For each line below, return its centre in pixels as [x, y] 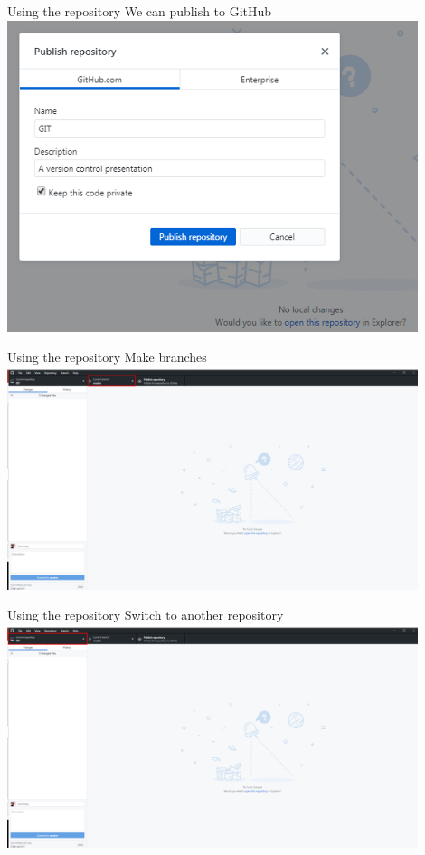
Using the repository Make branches [107, 357]
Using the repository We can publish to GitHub [140, 11]
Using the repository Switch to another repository [146, 615]
